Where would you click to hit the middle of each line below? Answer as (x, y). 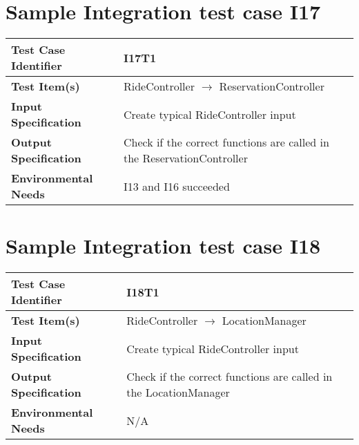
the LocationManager (178, 392)
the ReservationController (185, 158)
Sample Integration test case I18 (163, 246)
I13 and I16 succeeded (176, 186)
